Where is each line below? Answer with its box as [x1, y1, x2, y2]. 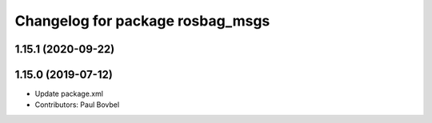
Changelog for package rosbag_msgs [14, 12, 270, 30]
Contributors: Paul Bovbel [34, 100, 120, 109]
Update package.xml [34, 89, 104, 99]
